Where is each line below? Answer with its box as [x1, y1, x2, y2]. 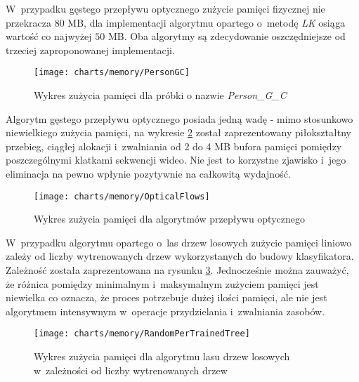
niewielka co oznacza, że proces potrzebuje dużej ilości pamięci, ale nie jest [6, 290, 327, 305]
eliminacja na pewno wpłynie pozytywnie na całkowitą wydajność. [6, 166, 291, 180]
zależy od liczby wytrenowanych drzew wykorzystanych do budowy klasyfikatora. [6, 249, 354, 263]
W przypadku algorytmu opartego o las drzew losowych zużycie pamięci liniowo [6, 235, 352, 249]
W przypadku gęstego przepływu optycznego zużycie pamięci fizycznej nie [6, 1, 325, 15]
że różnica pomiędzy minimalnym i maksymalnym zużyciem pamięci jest [6, 276, 319, 291]
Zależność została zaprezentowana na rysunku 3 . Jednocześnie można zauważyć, [6, 263, 349, 277]
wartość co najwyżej [6, 29, 92, 44]
